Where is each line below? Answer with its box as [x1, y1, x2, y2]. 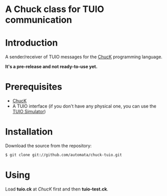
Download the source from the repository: [5, 143, 92, 149]
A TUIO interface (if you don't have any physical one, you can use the [12, 103, 156, 109]
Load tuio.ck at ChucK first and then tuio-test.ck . [5, 186, 109, 192]
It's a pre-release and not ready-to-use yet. [5, 64, 98, 70]
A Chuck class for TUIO [5, 4, 104, 15]
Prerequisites [5, 81, 63, 92]
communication [5, 14, 72, 26]
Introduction [5, 37, 58, 49]
